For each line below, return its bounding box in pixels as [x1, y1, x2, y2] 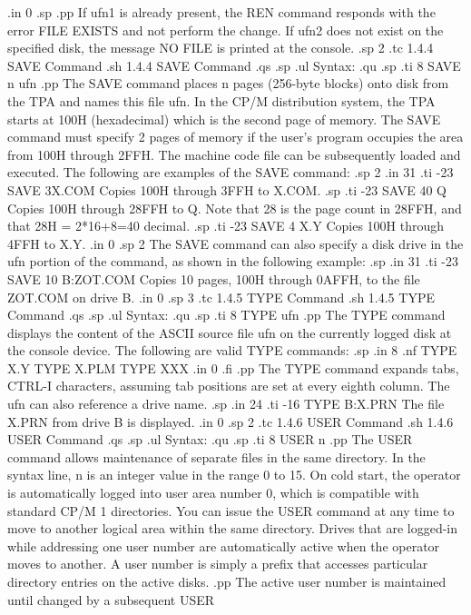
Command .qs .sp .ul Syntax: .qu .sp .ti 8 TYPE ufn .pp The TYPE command [7, 305, 446, 324]
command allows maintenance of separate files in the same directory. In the [7, 447, 426, 466]
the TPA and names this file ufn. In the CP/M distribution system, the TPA [7, 91, 436, 110]
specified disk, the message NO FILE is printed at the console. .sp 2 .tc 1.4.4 [7, 38, 434, 57]
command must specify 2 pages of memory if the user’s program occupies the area [7, 127, 464, 146]
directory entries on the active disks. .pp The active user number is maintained [7, 572, 446, 590]
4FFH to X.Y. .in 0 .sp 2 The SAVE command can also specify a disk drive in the [7, 233, 464, 253]
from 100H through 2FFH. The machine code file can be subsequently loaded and [7, 144, 461, 164]
